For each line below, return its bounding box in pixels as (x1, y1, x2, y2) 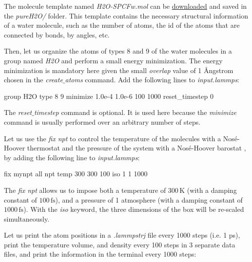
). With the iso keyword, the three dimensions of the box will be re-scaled (23, 204, 244, 214)
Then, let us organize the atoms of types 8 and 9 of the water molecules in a (4, 46, 232, 56)
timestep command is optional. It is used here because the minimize (34, 107, 236, 117)
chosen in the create (4, 75, 63, 85)
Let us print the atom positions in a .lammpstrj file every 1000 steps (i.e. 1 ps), (4, 230, 240, 240)
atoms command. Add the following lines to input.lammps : (65, 75, 239, 85)
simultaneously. (4, 213, 50, 224)
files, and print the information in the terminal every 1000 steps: (4, 249, 196, 259)
